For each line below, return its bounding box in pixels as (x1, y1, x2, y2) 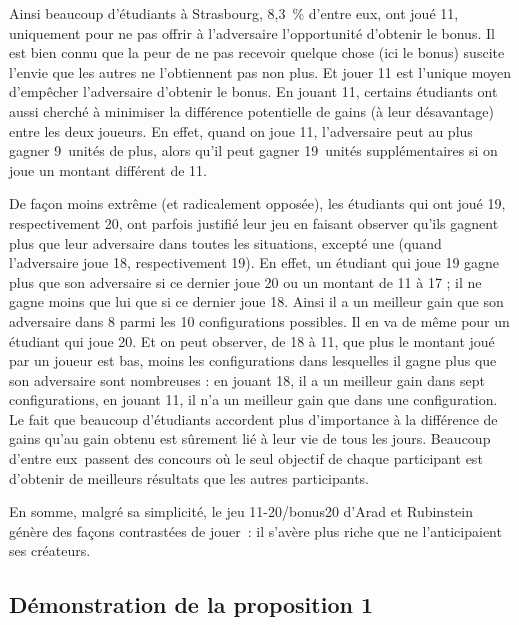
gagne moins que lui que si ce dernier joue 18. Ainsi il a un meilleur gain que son (9, 291, 504, 312)
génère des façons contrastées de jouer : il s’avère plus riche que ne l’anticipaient (9, 520, 502, 541)
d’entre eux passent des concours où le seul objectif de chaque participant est (9, 448, 483, 469)
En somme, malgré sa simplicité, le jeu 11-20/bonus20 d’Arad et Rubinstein (9, 501, 474, 522)
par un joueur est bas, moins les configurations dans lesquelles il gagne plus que (9, 350, 497, 371)
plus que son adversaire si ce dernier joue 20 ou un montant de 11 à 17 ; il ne (9, 271, 482, 292)
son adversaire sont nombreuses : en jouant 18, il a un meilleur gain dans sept (9, 369, 485, 390)
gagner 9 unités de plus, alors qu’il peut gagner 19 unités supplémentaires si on (9, 140, 498, 161)
